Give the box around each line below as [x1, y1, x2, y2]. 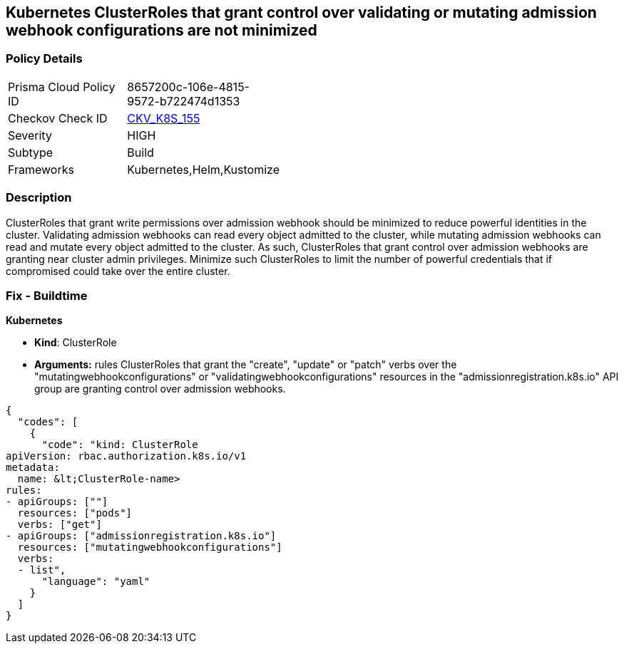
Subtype [8, 145, 53, 160]
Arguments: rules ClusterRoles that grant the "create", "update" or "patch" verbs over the [34, 358, 457, 371]
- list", [17, 564, 66, 576]
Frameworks [8, 162, 74, 177]
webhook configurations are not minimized [6, 21, 317, 39]
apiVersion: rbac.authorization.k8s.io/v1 [6, 450, 247, 462]
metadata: [6, 462, 60, 474]
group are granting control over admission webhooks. [34, 383, 286, 395]
